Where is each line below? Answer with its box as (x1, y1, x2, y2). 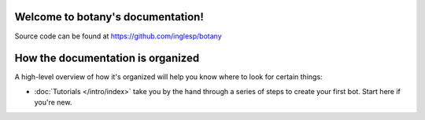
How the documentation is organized (14, 52, 200, 65)
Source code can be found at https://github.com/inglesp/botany (14, 31, 222, 41)
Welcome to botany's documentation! (14, 10, 205, 24)
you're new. (34, 98, 72, 107)
